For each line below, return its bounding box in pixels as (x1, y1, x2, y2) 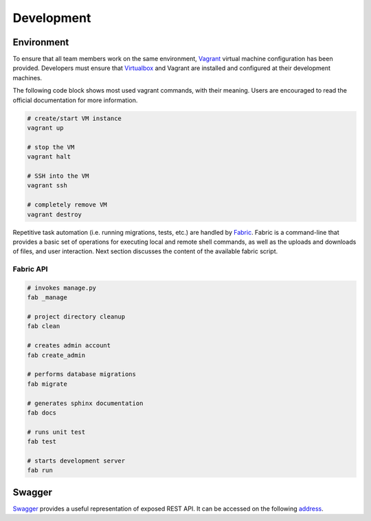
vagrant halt (27, 153, 71, 161)
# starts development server (27, 456, 126, 465)
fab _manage (27, 294, 68, 301)
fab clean (27, 323, 60, 330)
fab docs (27, 408, 57, 417)
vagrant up (27, 124, 64, 132)
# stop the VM (27, 143, 75, 151)
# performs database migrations (27, 371, 137, 378)
